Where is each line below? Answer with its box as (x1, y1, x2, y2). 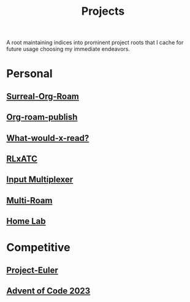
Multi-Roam (6, 195, 53, 206)
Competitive (6, 241, 70, 255)
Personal (6, 67, 53, 81)
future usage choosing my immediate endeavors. (6, 45, 131, 53)
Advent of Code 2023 (6, 286, 91, 296)
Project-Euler (6, 265, 58, 275)
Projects (81, 4, 125, 18)
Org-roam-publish (6, 112, 78, 123)
